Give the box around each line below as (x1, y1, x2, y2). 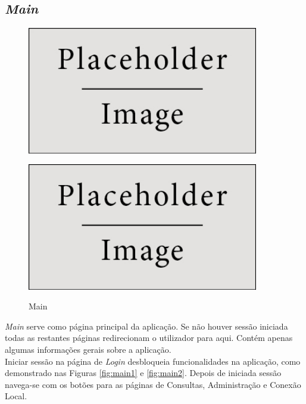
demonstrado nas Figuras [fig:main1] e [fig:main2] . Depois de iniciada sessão (5, 367, 282, 379)
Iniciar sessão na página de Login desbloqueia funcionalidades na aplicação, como (5, 355, 301, 367)
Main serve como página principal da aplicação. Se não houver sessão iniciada (5, 320, 288, 332)
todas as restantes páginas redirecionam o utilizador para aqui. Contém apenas (5, 331, 293, 344)
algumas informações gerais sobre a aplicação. (5, 343, 171, 355)
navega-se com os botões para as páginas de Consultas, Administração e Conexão (5, 378, 301, 390)
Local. (5, 390, 27, 402)
